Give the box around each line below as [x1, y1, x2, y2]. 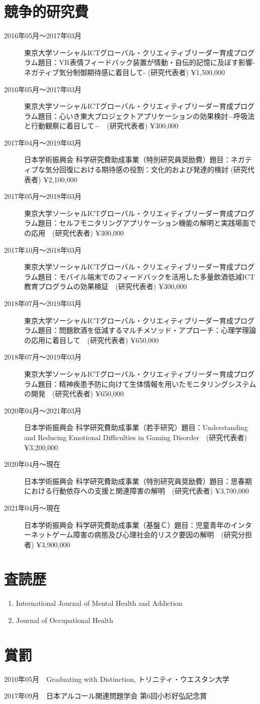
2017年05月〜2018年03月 [4, 191, 81, 201]
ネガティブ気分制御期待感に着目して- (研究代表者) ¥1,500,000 [24, 66, 225, 77]
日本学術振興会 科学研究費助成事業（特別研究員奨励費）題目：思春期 [24, 475, 252, 486]
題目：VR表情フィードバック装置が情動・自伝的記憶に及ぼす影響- [38, 57, 255, 67]
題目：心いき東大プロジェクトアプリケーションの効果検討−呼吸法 [38, 110, 255, 121]
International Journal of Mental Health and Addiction [16, 598, 183, 608]
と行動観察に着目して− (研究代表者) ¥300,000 [24, 120, 179, 131]
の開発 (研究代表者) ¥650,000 [24, 388, 124, 399]
